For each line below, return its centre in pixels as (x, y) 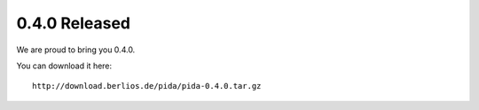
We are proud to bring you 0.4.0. (76, 50)
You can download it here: (64, 66)
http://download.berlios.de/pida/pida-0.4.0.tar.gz (147, 86)
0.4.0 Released (73, 23)
